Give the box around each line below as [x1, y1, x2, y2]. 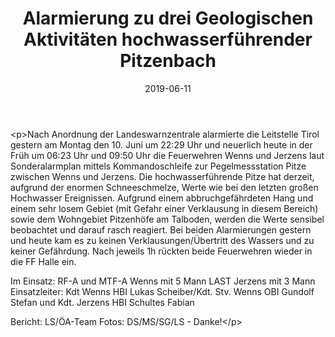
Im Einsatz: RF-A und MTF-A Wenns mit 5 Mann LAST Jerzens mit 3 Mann [10, 275, 316, 287]
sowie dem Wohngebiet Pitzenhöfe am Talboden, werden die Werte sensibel [10, 213, 325, 225]
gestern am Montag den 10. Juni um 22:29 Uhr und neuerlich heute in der [10, 138, 313, 151]
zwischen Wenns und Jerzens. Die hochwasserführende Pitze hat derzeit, [10, 170, 315, 182]
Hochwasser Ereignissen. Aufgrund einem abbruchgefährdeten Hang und [10, 192, 314, 204]
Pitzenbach [119, 50, 217, 72]
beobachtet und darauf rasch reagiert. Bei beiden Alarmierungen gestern [10, 223, 312, 236]
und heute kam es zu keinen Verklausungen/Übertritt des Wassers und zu [10, 234, 315, 246]
